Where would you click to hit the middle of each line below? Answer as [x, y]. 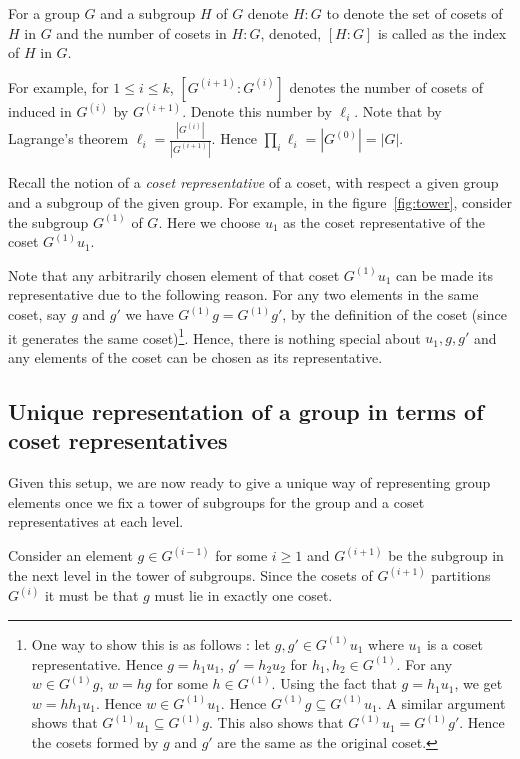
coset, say [37, 314]
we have [149, 314]
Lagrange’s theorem [68, 138]
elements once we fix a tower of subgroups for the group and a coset [216, 501]
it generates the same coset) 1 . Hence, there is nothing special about [214, 336]
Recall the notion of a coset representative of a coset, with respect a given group [253, 182]
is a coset [455, 643]
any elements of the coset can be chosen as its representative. [195, 356]
